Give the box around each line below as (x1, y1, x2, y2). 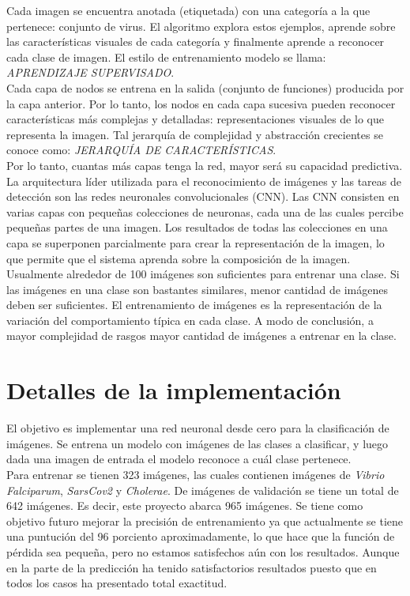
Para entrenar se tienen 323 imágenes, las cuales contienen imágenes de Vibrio (6, 466, 385, 482)
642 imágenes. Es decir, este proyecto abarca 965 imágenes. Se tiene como (6, 497, 363, 514)
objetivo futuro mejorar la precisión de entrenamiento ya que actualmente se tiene (6, 512, 403, 529)
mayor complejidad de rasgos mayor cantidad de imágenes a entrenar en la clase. (6, 327, 397, 344)
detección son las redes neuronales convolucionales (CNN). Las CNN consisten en (6, 188, 400, 205)
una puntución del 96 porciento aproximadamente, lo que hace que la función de (6, 528, 395, 545)
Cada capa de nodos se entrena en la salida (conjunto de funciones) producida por (6, 79, 404, 96)
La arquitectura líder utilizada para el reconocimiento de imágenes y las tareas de (6, 172, 401, 189)
